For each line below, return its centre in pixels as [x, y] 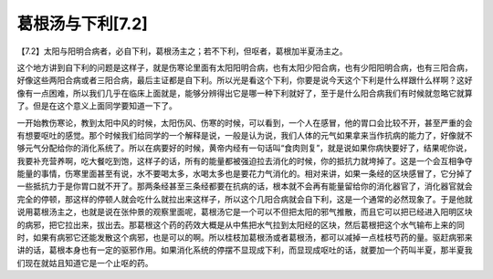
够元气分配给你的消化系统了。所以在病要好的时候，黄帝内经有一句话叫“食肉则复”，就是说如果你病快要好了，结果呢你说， [244, 148]
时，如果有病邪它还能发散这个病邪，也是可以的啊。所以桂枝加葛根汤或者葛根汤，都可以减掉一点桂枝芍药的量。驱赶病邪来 [245, 238]
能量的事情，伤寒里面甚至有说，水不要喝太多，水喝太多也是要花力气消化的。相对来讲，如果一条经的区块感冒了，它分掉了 [245, 174]
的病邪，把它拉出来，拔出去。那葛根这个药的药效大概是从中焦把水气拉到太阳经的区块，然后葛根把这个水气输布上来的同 [241, 224]
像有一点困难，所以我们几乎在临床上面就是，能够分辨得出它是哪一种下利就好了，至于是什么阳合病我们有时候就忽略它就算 [245, 93]
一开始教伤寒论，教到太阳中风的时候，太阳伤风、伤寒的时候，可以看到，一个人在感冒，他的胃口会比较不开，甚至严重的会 [245, 122]
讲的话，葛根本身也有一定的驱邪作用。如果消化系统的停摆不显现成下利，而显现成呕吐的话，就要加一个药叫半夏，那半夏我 [245, 250]
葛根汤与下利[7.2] [82, 24]
